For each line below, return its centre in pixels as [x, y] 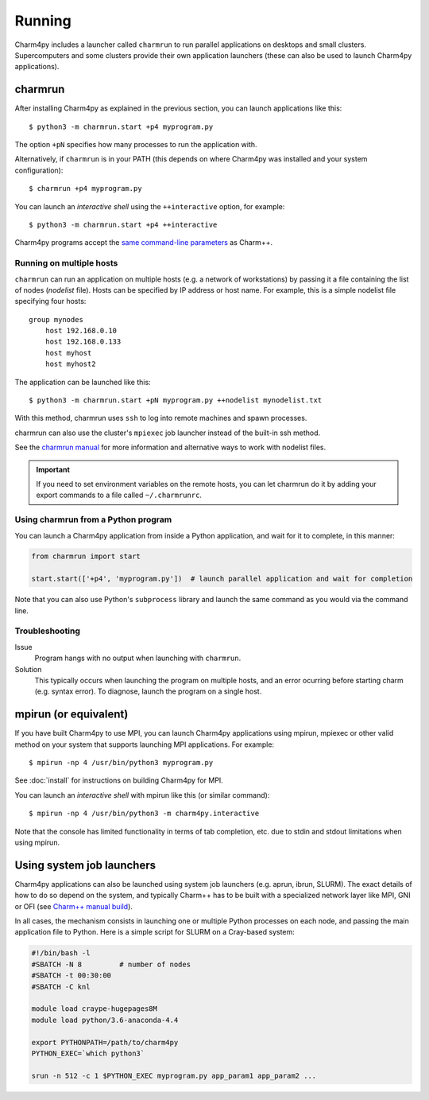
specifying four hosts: [50, 301]
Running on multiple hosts [66, 263]
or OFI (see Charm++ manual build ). [73, 906]
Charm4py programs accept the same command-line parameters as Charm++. [144, 243]
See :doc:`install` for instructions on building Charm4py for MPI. [119, 780]
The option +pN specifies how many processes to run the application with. [136, 145]
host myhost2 [70, 364]
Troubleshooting [48, 631]
